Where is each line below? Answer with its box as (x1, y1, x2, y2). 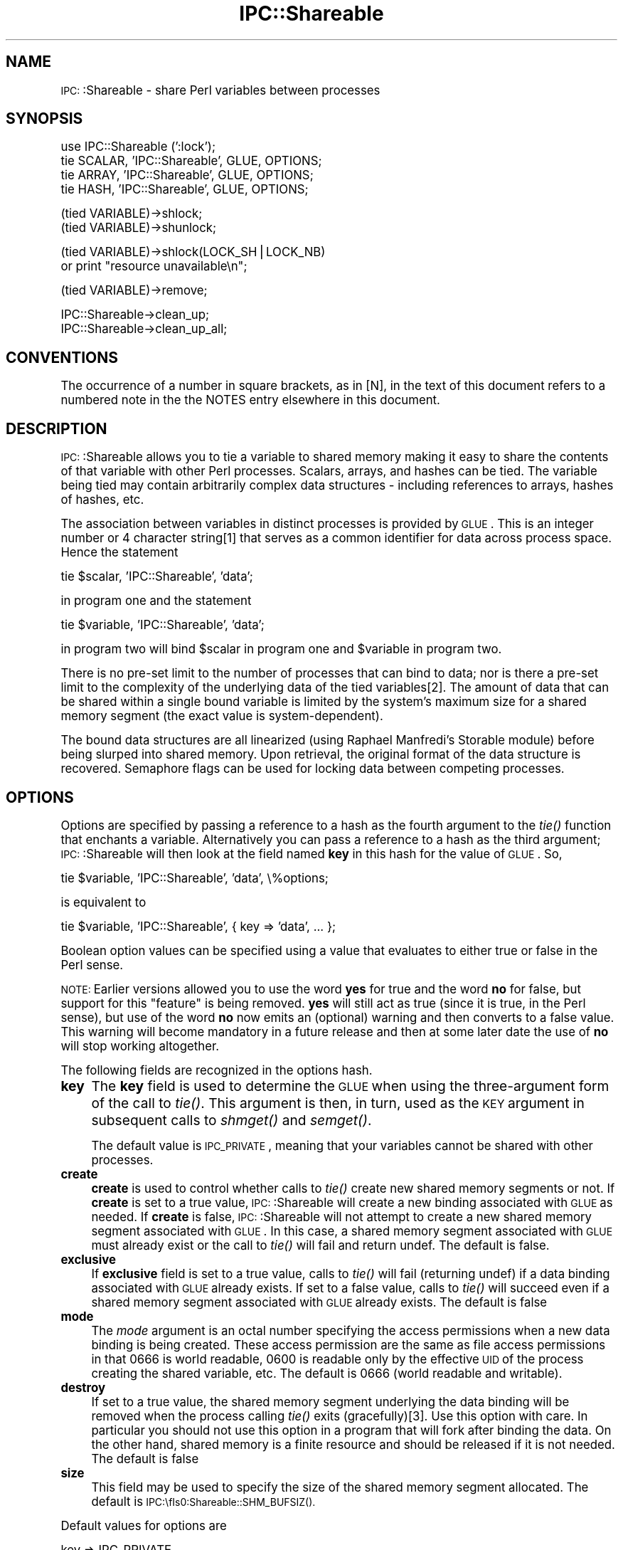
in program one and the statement (60, 594, 252, 608)
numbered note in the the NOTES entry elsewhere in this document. (60, 393, 440, 408)
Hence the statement (60, 545, 179, 560)
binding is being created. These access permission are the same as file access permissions (91, 1337, 606, 1352)
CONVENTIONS (6, 348, 119, 367)
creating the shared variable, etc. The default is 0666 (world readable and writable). (91, 1366, 563, 1381)
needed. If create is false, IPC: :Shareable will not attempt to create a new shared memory (91, 1209, 592, 1224)
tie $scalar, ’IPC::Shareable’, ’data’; (60, 569, 253, 584)
